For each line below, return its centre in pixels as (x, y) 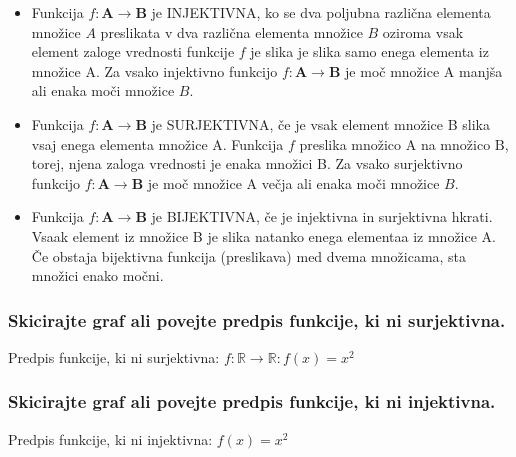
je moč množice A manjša (424, 70)
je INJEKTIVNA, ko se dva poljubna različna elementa (321, 12)
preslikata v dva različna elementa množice (231, 31)
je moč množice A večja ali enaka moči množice (293, 182)
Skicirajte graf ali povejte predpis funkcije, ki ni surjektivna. (257, 319)
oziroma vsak (423, 31)
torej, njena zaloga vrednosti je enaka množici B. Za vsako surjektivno (247, 163)
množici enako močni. (97, 275)
